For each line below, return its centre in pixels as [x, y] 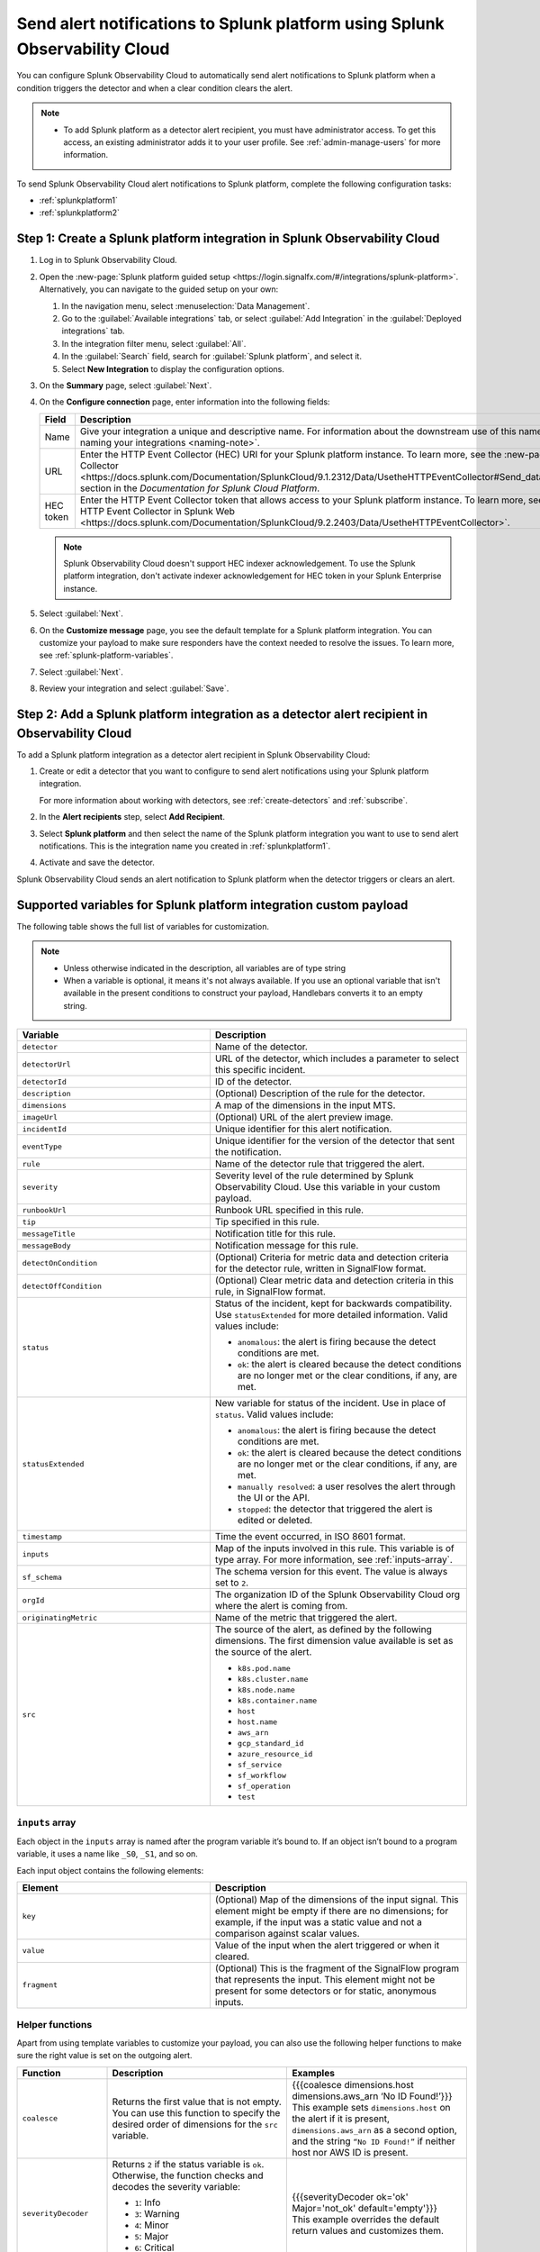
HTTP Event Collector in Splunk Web [157, 511]
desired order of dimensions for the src [195, 2124]
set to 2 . [232, 1583]
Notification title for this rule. [275, 1234]
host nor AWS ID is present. [350, 2152]
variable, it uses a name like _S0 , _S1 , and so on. [107, 1854]
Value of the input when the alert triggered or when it [327, 1945]
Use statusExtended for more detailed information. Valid [331, 1315]
